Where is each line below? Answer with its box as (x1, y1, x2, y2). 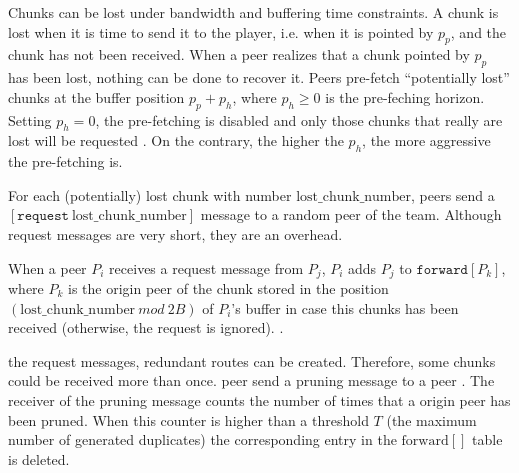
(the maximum (386, 409, 477, 430)
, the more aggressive (362, 130, 491, 151)
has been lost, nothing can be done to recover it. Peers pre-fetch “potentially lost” (8, 67, 510, 88)
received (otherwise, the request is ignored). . (8, 317, 284, 338)
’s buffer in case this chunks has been (231, 297, 459, 318)
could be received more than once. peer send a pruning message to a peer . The (8, 370, 495, 391)
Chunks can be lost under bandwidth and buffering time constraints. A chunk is (8, 2, 499, 22)
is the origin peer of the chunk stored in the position (68, 278, 389, 298)
